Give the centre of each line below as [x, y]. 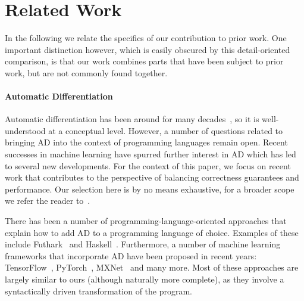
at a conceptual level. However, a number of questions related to [166, 130]
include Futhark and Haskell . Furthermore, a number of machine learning [143, 244]
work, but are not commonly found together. [86, 72]
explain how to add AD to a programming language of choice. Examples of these [152, 232]
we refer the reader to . [48, 201]
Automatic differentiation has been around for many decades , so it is [132, 119]
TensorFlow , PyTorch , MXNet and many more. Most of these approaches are [152, 267]
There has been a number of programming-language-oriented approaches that [146, 221]
